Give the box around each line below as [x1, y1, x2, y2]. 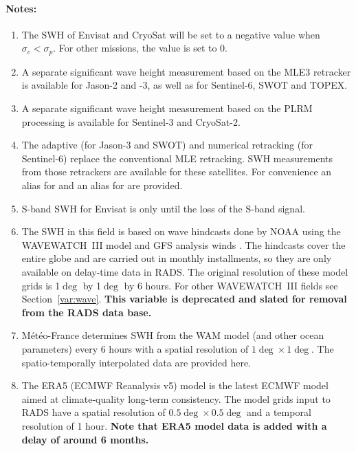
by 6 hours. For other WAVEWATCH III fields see [124, 278, 338, 292]
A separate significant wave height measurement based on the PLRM [21, 101, 313, 115]
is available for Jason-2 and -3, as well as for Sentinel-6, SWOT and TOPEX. [21, 78, 348, 92]
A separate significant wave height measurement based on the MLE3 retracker [21, 64, 351, 78]
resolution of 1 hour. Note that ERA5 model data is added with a [21, 418, 327, 432]
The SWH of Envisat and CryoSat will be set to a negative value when [21, 27, 320, 41]
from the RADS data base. [21, 305, 152, 319]
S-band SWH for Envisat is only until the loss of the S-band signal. [21, 201, 305, 215]
